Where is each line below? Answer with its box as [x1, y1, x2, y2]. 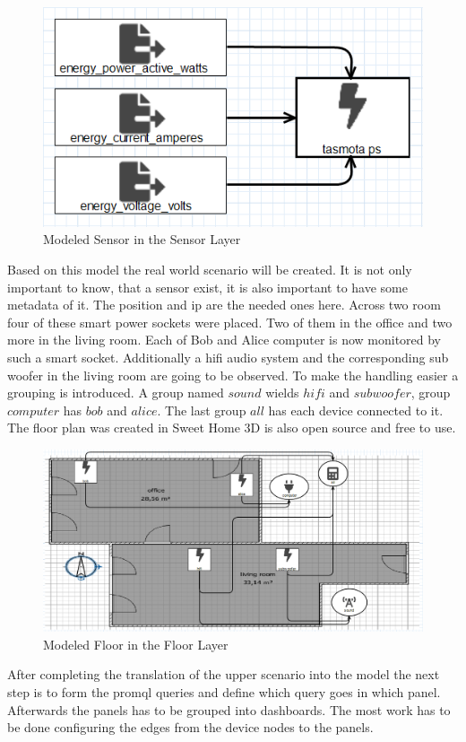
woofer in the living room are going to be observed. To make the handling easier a [7, 365, 459, 384]
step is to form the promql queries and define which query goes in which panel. [7, 683, 441, 702]
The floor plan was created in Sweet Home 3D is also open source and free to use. [7, 418, 456, 437]
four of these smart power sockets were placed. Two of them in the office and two [7, 312, 453, 331]
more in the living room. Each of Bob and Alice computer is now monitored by [7, 330, 442, 349]
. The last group [157, 400, 246, 419]
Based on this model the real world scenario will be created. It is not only [7, 260, 412, 279]
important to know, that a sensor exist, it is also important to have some [7, 277, 408, 296]
